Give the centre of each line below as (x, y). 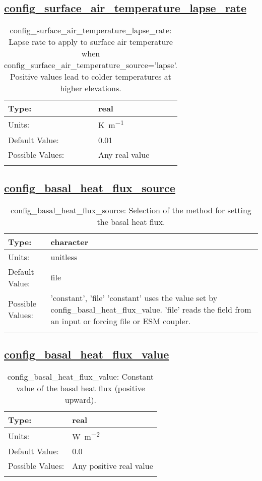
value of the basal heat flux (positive (81, 388)
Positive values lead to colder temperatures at (91, 77)
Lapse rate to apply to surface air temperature (91, 42)
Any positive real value (113, 466)
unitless (64, 257)
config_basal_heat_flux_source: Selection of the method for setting (131, 210)
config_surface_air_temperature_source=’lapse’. (91, 65)
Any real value (124, 154)
